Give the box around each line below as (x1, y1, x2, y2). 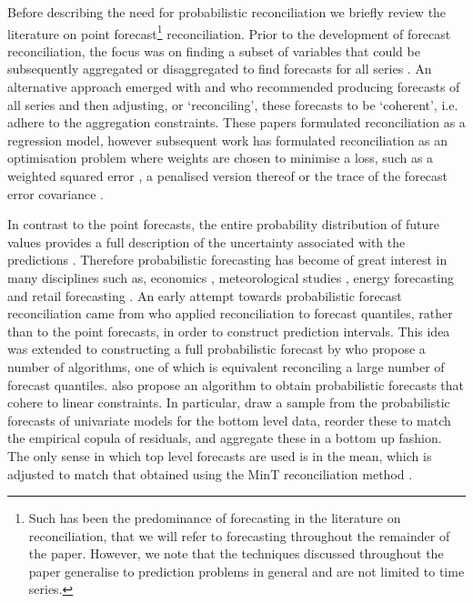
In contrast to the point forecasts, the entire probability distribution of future (7, 215, 440, 234)
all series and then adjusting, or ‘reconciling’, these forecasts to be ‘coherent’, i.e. (7, 95, 458, 114)
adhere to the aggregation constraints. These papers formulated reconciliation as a (7, 113, 466, 132)
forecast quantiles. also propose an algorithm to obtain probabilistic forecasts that (7, 375, 465, 394)
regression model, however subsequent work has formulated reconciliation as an (7, 130, 448, 149)
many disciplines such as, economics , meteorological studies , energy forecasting (7, 267, 455, 286)
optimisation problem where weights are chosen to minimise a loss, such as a (7, 148, 434, 167)
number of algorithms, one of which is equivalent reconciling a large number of (7, 357, 445, 376)
